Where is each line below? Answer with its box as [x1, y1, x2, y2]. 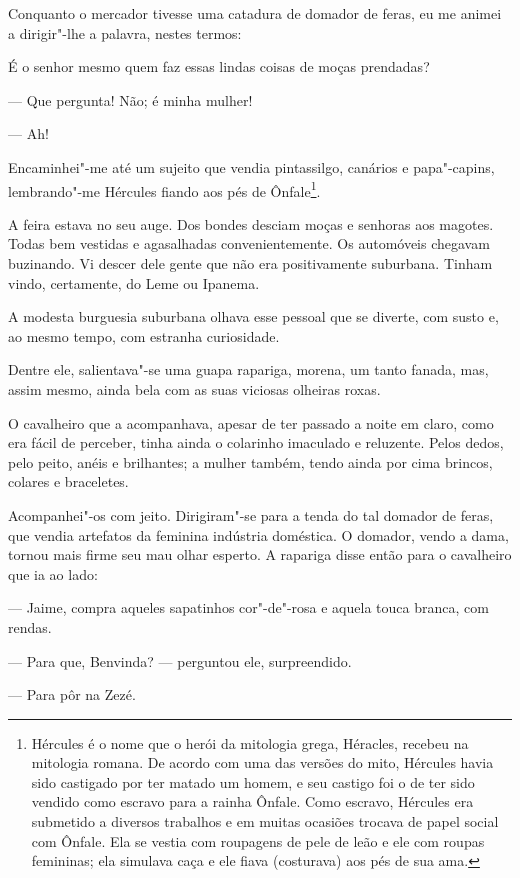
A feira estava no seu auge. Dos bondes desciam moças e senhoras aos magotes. [8, 213, 494, 234]
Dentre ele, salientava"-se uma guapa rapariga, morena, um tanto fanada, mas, [8, 359, 489, 380]
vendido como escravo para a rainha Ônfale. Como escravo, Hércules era [31, 791, 474, 812]
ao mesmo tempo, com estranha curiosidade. [8, 325, 280, 346]
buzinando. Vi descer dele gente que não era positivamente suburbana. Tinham [8, 253, 493, 273]
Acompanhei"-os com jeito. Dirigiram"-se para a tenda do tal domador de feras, [8, 504, 494, 525]
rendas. [8, 616, 52, 637]
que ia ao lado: [8, 563, 98, 584]
